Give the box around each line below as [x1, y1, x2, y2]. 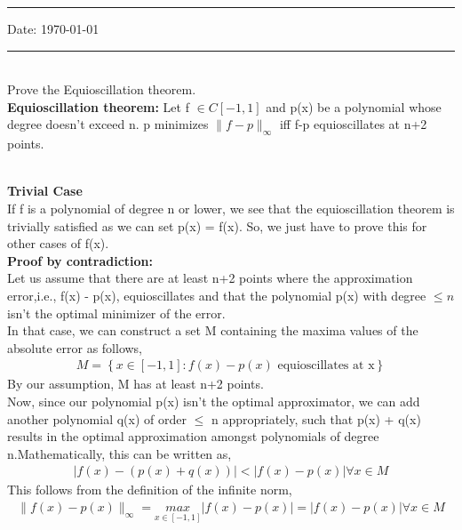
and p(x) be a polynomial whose [266, 97, 442, 116]
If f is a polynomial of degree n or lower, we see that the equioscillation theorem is [7, 198, 455, 217]
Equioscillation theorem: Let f [7, 97, 189, 116]
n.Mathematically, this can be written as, [7, 444, 232, 462]
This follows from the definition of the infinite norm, [7, 480, 292, 499]
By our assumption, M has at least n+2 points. [7, 374, 264, 393]
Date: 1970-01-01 [7, 20, 100, 37]
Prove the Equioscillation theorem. [7, 80, 196, 99]
